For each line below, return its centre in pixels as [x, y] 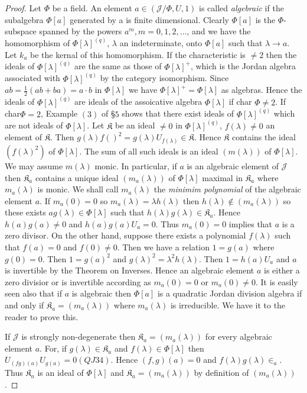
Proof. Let [23, 8]
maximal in [223, 177]
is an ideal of [61, 372]
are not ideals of [34, 125]
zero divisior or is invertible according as [78, 281]
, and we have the [219, 31]
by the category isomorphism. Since [164, 78]
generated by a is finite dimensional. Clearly [149, 19]
